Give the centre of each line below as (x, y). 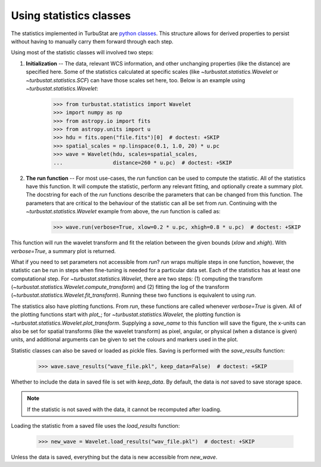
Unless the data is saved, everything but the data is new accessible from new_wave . (114, 457)
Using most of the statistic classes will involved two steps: (82, 52)
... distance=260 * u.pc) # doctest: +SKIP (143, 163)
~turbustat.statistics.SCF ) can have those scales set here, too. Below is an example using (136, 80)
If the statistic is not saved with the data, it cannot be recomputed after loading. (124, 409)
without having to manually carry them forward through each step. (92, 41)
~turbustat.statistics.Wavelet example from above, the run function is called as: (123, 211)
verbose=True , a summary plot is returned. (63, 251)
